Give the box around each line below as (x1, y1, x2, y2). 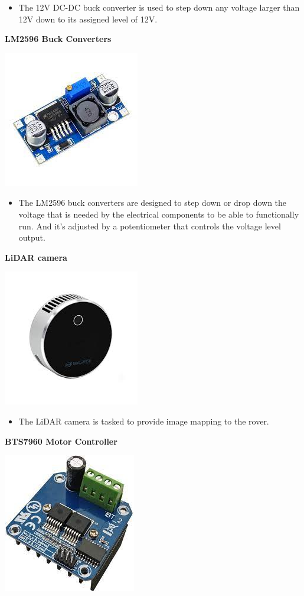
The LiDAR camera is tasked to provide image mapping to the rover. (18, 414, 269, 427)
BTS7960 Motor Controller (5, 435, 117, 447)
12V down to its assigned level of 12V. (18, 12, 158, 25)
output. (18, 231, 45, 244)
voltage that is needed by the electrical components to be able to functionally (18, 208, 299, 220)
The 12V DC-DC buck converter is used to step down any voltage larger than (18, 1, 300, 13)
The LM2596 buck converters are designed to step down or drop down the (18, 196, 287, 209)
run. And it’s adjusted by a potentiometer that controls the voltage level (18, 219, 281, 232)
